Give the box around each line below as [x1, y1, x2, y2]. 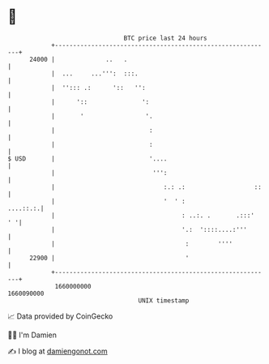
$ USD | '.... [7, 154, 168, 163]
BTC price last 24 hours [123, 34, 207, 42]
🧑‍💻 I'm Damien [7, 330, 58, 340]
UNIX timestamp [138, 296, 190, 305]
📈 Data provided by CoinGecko [7, 311, 113, 321]
